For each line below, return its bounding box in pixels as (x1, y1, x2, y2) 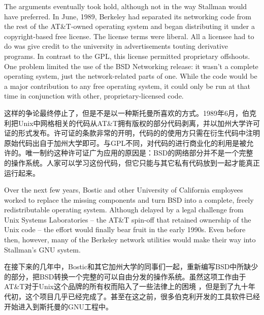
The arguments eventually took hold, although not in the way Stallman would (4, 1, 247, 11)
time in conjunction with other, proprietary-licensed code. (4, 90, 184, 101)
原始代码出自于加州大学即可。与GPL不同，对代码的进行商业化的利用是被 (4, 137, 247, 148)
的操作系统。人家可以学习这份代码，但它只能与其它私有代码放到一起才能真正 (4, 157, 260, 168)
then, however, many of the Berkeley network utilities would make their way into (4, 234, 256, 245)
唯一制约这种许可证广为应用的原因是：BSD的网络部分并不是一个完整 (25, 147, 253, 158)
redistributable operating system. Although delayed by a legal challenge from (4, 204, 244, 215)
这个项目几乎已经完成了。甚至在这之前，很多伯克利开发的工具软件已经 (25, 291, 260, 302)
